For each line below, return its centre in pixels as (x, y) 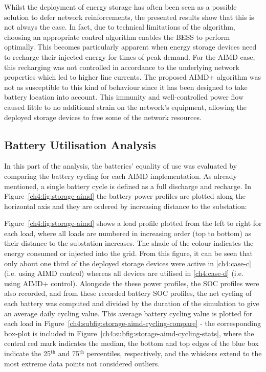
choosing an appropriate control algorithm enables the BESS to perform (117, 37)
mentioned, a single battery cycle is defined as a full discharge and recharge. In (128, 186)
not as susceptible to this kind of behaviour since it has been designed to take (126, 87)
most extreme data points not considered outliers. (82, 363)
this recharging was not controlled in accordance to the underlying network (122, 67)
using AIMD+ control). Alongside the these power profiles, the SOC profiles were (132, 283)
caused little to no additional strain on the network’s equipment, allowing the (125, 107)
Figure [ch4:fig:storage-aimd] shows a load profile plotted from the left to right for (133, 223)
